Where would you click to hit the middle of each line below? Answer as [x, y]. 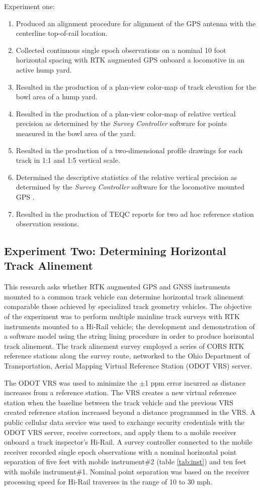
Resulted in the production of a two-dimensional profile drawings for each [129, 150]
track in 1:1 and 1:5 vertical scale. [68, 160]
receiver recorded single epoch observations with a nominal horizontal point [120, 451]
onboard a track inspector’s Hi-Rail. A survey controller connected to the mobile [128, 442]
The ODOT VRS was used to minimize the [71, 382]
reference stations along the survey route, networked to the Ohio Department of [127, 356]
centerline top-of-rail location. [62, 33]
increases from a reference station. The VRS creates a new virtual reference [120, 392]
